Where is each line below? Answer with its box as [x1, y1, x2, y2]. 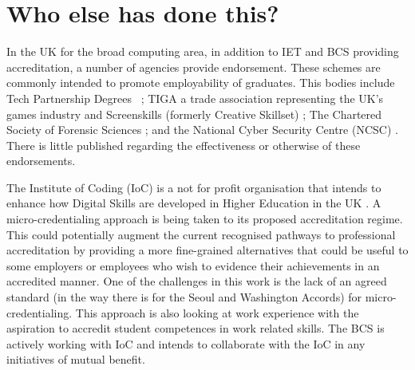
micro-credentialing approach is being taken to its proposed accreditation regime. [6, 211, 403, 227]
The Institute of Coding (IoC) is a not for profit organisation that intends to [6, 179, 381, 195]
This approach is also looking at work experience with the [75, 304, 359, 321]
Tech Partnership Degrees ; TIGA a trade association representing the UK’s [6, 89, 384, 106]
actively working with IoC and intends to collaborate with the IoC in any [6, 335, 366, 352]
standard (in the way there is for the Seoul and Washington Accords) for [6, 289, 362, 305]
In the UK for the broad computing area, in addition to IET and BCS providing [6, 43, 399, 60]
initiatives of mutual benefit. [6, 351, 145, 368]
